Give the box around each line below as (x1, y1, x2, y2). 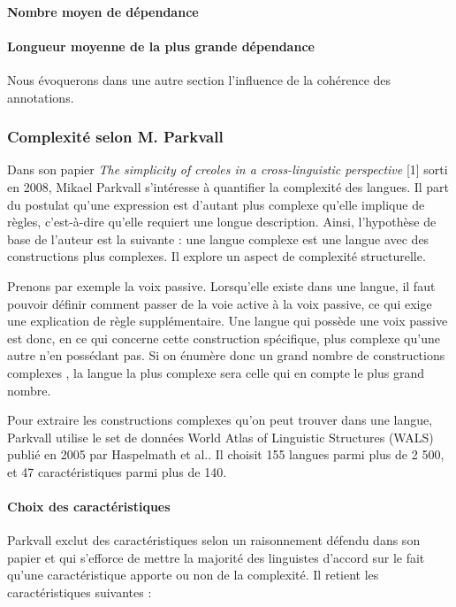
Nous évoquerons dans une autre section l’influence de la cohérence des (7, 70, 391, 88)
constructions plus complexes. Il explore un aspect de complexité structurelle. (7, 247, 426, 265)
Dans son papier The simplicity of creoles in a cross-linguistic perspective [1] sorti (7, 160, 448, 179)
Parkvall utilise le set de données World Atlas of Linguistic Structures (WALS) (7, 427, 434, 446)
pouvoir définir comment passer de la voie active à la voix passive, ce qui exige (7, 294, 432, 312)
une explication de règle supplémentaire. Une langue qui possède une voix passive (7, 311, 448, 330)
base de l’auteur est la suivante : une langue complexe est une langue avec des (7, 229, 429, 248)
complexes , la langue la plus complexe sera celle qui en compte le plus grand (7, 363, 425, 381)
